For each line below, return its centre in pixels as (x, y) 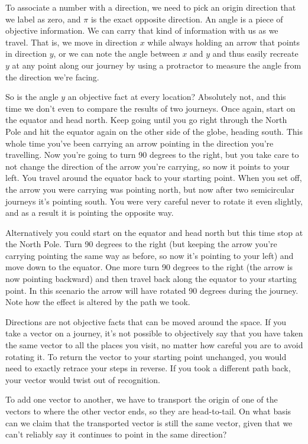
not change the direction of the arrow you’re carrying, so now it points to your (147, 166)
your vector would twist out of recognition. (83, 379)
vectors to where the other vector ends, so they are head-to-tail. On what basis (148, 411)
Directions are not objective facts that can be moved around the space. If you (146, 321)
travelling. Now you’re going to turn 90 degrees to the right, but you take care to (152, 155)
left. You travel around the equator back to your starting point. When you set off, (154, 178)
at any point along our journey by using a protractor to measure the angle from (157, 65)
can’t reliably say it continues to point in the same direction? (116, 434)
